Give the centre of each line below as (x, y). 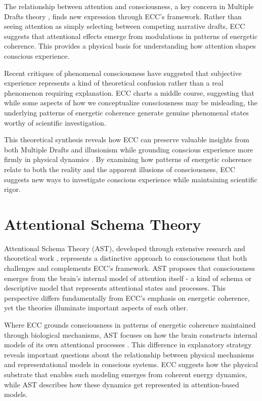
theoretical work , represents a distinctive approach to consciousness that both (126, 258)
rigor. (12, 189)
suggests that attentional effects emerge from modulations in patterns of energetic (131, 36)
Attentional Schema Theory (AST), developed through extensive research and (125, 248)
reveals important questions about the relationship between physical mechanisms (129, 354)
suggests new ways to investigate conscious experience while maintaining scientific (131, 179)
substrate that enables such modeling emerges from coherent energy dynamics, (126, 374)
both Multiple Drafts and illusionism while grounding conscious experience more (129, 149)
